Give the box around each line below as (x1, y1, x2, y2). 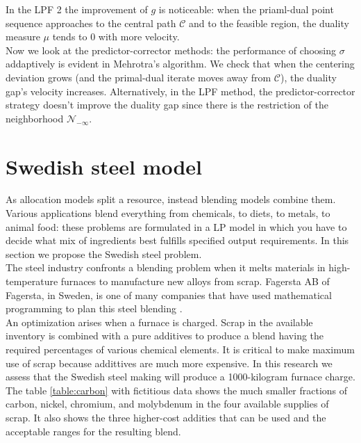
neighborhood (6, 111, 64, 125)
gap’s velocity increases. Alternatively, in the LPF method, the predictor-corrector (6, 83, 355, 98)
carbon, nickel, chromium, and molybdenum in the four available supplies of (6, 396, 329, 411)
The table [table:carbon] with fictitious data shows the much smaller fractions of (6, 382, 348, 397)
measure (6, 29, 40, 44)
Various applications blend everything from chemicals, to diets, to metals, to (6, 206, 330, 220)
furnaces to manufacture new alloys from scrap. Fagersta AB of (60, 274, 330, 289)
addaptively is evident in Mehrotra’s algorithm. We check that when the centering (6, 56, 355, 71)
